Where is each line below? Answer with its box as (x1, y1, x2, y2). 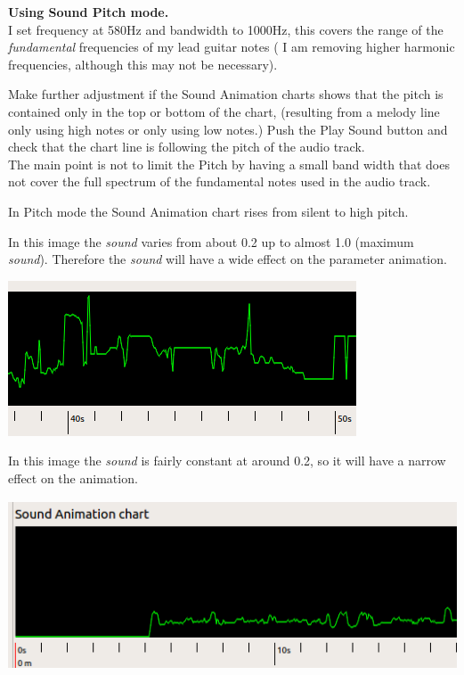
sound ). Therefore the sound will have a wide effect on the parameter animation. (8, 250, 447, 268)
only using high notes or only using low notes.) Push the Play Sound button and (8, 119, 448, 138)
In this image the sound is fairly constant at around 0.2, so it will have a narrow (8, 451, 446, 470)
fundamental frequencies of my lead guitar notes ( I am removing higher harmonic (8, 37, 455, 56)
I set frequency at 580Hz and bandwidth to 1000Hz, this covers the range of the (8, 20, 444, 38)
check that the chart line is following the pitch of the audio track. (8, 137, 365, 156)
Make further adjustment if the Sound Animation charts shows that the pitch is (8, 85, 444, 103)
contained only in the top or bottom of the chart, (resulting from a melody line (8, 102, 440, 120)
